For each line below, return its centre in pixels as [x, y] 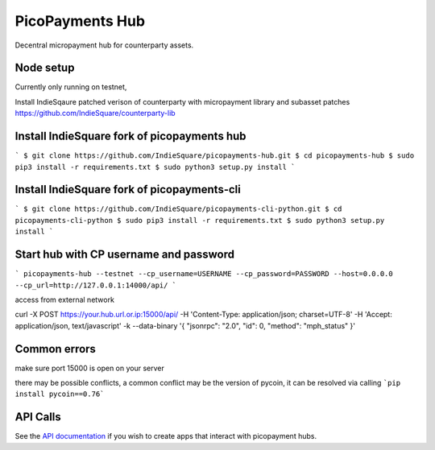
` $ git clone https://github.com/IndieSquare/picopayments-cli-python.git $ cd [178, 209]
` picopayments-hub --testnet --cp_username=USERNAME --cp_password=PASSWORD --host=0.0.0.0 [204, 274]
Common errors [56, 349]
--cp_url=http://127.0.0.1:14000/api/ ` [96, 285]
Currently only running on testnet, [71, 87]
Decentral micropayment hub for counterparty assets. [104, 45]
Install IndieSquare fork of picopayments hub [130, 136]
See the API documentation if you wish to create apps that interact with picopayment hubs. [166, 436]
